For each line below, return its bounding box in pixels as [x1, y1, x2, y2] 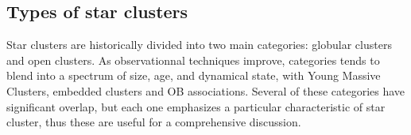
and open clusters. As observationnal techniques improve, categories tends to [6, 51, 380, 68]
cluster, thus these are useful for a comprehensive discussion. [6, 114, 301, 130]
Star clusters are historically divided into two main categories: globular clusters [6, 36, 392, 53]
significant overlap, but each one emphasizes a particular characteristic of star [6, 98, 386, 114]
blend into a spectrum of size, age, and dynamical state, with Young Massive [6, 67, 381, 84]
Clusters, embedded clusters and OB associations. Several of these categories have [6, 82, 405, 99]
